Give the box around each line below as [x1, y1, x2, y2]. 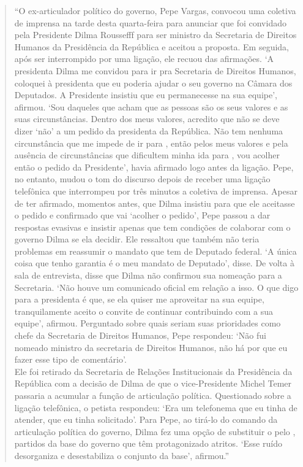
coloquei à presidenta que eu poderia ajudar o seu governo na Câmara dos [14, 76, 293, 89]
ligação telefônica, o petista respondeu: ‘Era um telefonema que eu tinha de [14, 401, 297, 414]
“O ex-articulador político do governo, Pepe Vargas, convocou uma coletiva [14, 4, 296, 17]
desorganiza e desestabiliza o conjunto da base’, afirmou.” [14, 449, 230, 461]
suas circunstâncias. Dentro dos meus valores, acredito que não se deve [14, 112, 280, 125]
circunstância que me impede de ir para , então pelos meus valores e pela [14, 136, 288, 149]
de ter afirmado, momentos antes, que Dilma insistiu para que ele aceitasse [14, 196, 295, 209]
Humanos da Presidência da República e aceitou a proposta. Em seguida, [14, 40, 289, 53]
